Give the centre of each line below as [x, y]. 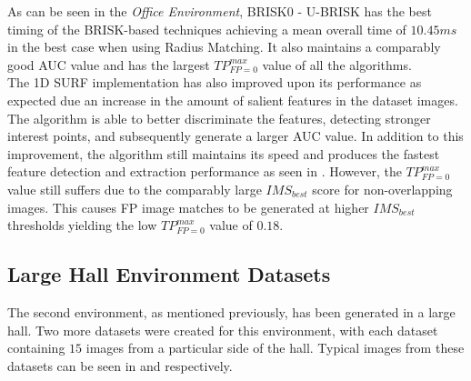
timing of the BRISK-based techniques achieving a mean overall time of [207, 29]
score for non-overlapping [382, 189]
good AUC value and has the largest [109, 64]
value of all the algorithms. [337, 64]
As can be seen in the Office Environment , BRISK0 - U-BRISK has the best [220, 11]
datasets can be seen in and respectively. [120, 365]
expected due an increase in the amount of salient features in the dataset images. [233, 100]
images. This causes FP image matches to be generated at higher [188, 207]
